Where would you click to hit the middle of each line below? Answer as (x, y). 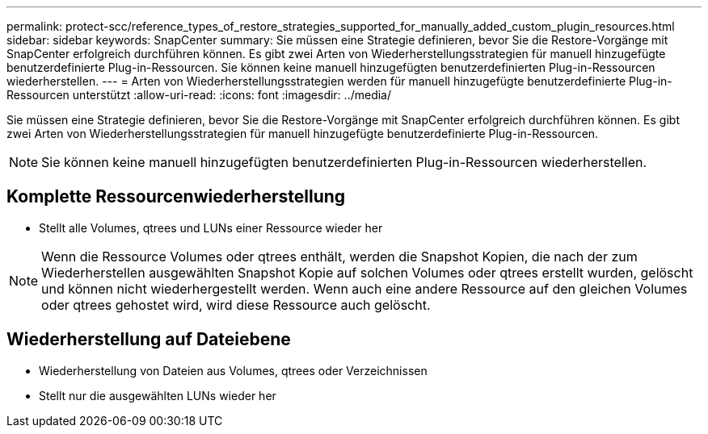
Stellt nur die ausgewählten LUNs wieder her (158, 395)
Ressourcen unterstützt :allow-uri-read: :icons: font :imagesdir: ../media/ (199, 95)
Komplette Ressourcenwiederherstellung (176, 197)
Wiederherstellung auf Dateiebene (149, 340)
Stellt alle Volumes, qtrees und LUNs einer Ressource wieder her (211, 227)
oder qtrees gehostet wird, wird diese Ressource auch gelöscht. (236, 305)
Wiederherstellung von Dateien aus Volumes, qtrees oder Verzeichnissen (233, 370)
